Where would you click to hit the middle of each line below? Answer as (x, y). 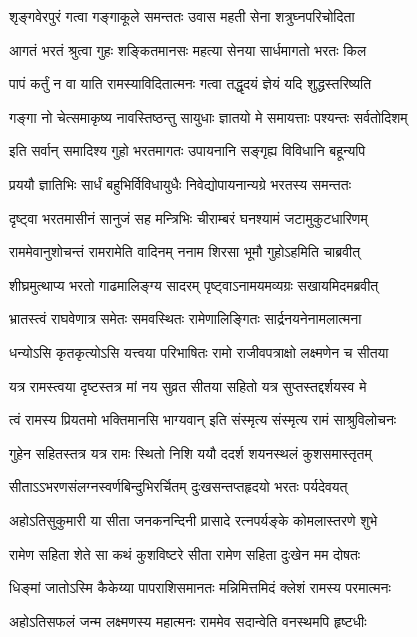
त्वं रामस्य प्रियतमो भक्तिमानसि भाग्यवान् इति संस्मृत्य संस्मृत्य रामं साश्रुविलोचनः (203, 419)
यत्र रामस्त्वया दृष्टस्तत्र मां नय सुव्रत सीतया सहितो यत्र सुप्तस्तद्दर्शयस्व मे (188, 385)
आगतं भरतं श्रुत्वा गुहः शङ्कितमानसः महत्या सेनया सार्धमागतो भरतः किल (188, 49)
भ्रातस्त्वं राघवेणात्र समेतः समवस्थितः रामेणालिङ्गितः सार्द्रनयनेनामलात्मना (185, 318)
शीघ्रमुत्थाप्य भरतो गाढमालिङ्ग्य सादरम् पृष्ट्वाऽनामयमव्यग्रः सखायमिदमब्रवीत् (194, 284)
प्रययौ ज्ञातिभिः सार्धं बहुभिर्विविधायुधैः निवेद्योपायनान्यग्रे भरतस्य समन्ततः (180, 183)
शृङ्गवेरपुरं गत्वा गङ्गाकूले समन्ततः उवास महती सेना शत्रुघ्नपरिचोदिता (182, 16)
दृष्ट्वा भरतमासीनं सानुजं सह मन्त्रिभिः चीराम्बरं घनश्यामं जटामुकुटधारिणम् (188, 217)
